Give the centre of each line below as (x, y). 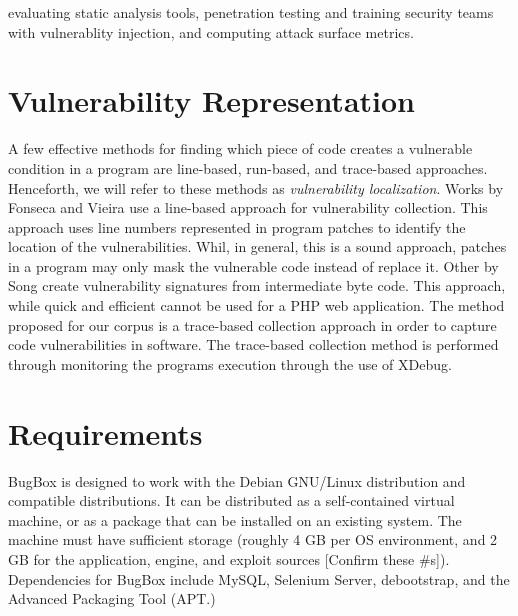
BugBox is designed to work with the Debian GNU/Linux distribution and (237, 480)
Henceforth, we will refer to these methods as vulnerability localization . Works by (256, 187)
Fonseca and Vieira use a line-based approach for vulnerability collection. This (248, 207)
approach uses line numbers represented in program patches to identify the (237, 226)
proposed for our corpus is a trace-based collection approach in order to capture (252, 324)
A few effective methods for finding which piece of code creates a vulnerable (240, 148)
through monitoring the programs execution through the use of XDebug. (230, 363)
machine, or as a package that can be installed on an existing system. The (235, 519)
